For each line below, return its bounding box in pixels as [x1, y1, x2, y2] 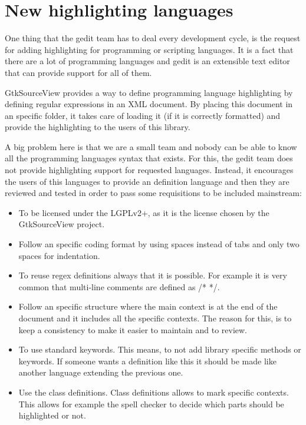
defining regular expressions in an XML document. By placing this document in [5, 98, 293, 110]
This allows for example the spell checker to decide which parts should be [18, 397, 284, 410]
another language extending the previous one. [18, 366, 183, 378]
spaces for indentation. [18, 249, 100, 261]
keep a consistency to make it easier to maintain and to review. [18, 323, 247, 336]
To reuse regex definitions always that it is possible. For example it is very [18, 269, 287, 281]
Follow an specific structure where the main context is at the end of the [18, 300, 278, 313]
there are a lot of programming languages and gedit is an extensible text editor [5, 55, 290, 67]
